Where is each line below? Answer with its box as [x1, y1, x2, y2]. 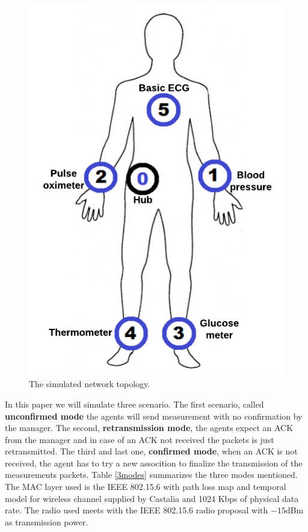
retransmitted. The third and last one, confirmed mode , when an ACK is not [5, 445, 298, 457]
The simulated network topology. [29, 378, 150, 390]
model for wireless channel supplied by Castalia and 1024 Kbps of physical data [5, 492, 299, 504]
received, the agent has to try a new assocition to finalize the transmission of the [5, 456, 303, 469]
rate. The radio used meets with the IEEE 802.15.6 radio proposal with [5, 504, 268, 516]
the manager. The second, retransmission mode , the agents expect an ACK [5, 421, 294, 434]
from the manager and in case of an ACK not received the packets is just [5, 433, 274, 445]
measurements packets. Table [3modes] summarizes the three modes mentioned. [5, 468, 298, 481]
